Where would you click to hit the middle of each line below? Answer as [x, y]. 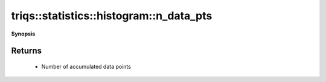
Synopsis [23, 34]
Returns [27, 51]
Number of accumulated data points [86, 66]
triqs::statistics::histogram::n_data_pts [112, 16]
